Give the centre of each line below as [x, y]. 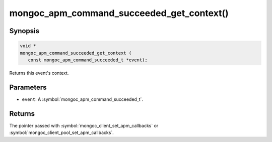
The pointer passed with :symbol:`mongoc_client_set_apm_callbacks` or [84, 125]
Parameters [28, 87]
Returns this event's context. [39, 73]
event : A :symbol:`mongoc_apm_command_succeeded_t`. [83, 99]
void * [28, 46]
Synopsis [24, 31]
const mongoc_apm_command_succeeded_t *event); [88, 60]
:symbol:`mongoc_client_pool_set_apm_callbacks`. [62, 132]
